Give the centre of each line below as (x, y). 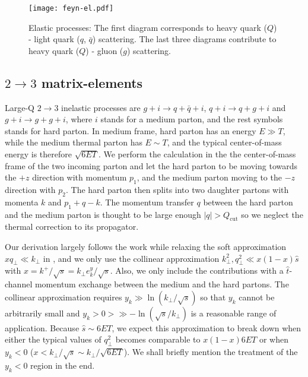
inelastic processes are (101, 107)
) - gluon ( (104, 50)
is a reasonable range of (234, 313)
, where (79, 119)
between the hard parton (248, 202)
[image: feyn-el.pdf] (71, 8)
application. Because (42, 327)
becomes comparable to (158, 339)
